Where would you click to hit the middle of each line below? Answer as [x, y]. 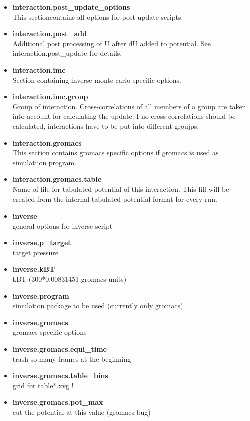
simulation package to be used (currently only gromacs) [98, 305]
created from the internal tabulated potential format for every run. [115, 199]
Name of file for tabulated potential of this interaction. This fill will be [121, 189]
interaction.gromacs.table [57, 179]
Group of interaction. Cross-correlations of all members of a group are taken [129, 106]
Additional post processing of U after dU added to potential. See [112, 43]
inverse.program [41, 295]
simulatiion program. [44, 162]
